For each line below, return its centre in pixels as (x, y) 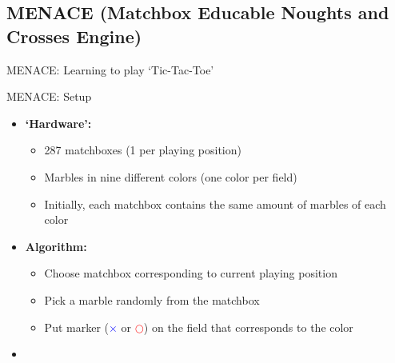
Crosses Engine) (74, 36)
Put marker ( (76, 327)
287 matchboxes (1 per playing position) (143, 150)
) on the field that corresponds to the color (248, 327)
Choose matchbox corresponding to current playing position (191, 273)
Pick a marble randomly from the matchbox (152, 299)
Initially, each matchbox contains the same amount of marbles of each (215, 203)
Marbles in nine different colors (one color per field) (171, 176)
